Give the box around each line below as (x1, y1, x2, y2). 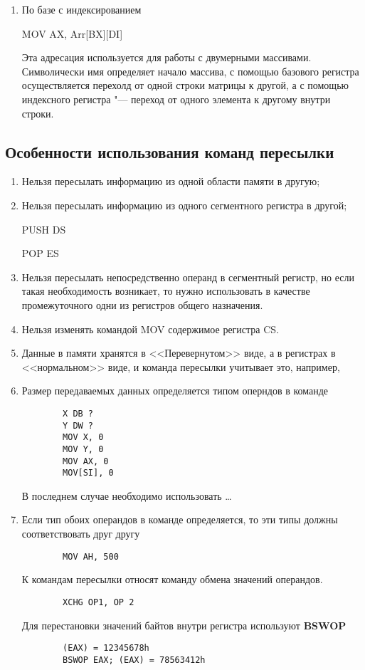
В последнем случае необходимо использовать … (21, 488, 232, 503)
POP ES (21, 246, 59, 261)
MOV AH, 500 (63, 551, 119, 562)
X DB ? (63, 408, 94, 419)
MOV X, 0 (63, 432, 104, 443)
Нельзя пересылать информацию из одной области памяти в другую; (21, 174, 320, 189)
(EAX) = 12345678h (63, 643, 149, 654)
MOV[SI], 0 (63, 468, 114, 478)
